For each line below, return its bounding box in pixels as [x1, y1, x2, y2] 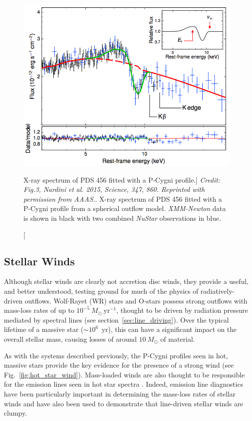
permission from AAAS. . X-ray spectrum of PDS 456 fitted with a [23, 193, 222, 204]
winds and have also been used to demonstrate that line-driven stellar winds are [4, 398, 243, 408]
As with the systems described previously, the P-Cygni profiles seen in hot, [4, 350, 228, 360]
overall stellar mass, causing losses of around [4, 333, 137, 344]
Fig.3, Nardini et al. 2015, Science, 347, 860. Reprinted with [23, 184, 205, 194]
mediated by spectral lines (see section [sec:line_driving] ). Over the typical [4, 314, 229, 325]
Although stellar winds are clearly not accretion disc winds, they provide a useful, [4, 276, 249, 286]
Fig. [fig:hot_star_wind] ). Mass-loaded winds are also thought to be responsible [4, 369, 245, 379]
